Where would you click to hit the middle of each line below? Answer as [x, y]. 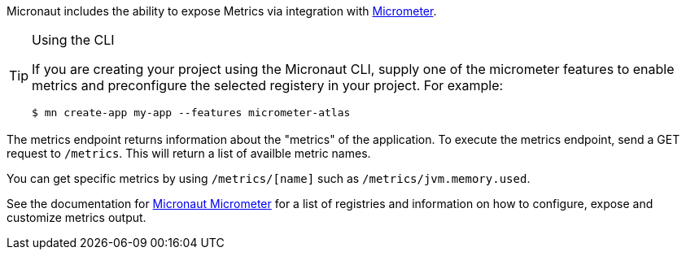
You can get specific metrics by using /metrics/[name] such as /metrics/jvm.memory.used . [269, 178]
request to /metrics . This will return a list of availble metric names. [189, 153]
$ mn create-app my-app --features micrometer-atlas [191, 113]
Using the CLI [73, 40]
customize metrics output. [76, 217]
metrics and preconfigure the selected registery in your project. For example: [268, 85]
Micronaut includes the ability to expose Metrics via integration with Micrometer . [222, 11]
